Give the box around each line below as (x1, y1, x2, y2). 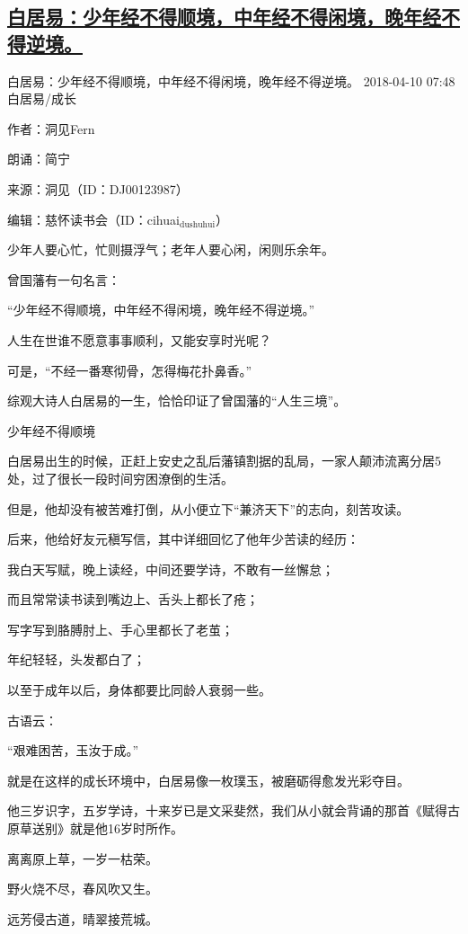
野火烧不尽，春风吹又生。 (7, 879, 158, 898)
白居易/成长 (7, 89, 76, 108)
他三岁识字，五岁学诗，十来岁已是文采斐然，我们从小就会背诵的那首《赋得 (7, 801, 447, 820)
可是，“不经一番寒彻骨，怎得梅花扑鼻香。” (7, 360, 252, 379)
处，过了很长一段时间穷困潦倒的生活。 (7, 468, 234, 487)
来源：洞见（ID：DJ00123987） (7, 179, 189, 198)
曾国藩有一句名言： (7, 270, 120, 289)
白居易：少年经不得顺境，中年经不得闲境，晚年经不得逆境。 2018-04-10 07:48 (7, 71, 455, 90)
